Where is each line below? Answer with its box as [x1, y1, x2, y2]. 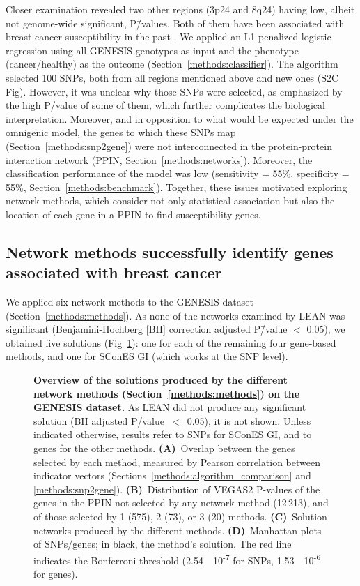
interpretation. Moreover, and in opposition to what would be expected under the [6, 111, 354, 126]
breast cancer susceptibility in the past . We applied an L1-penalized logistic [6, 29, 331, 44]
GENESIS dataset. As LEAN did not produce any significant [33, 400, 306, 414]
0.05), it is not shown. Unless [187, 413, 311, 428]
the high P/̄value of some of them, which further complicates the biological [6, 98, 325, 112]
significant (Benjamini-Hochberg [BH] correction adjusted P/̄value [6, 322, 288, 336]
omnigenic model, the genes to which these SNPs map [6, 125, 236, 140]
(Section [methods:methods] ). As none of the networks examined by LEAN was [6, 308, 345, 322]
